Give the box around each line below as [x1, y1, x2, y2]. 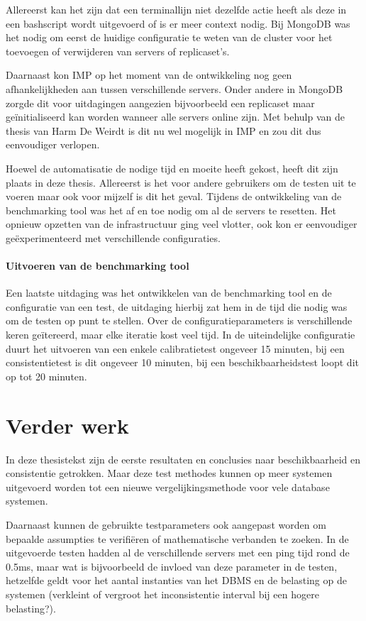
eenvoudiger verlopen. [6, 137, 100, 152]
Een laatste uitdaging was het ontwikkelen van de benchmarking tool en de [6, 285, 332, 300]
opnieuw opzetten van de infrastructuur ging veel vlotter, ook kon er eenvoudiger [6, 216, 357, 231]
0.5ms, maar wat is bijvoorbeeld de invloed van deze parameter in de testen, [6, 559, 338, 573]
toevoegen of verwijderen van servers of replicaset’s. [6, 43, 230, 58]
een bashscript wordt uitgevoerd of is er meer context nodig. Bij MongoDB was [6, 16, 350, 31]
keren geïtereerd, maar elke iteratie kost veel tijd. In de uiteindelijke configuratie [6, 327, 355, 342]
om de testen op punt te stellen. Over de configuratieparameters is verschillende [6, 313, 353, 328]
